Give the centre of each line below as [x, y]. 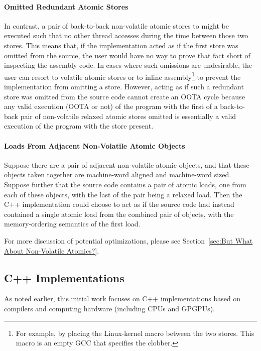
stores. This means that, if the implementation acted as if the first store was [121, 45]
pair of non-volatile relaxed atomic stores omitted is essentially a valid [128, 116]
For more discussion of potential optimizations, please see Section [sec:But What [128, 240]
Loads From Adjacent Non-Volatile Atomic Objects [95, 145]
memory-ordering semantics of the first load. [72, 224]
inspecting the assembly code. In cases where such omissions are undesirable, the [128, 65]
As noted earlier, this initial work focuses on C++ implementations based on [122, 299]
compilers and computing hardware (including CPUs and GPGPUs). [110, 308]
